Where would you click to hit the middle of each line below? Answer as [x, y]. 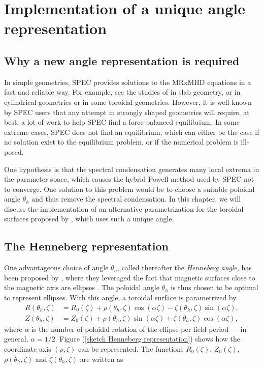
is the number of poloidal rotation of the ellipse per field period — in [139, 329]
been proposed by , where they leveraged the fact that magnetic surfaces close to [130, 277]
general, [16, 339]
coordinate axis [28, 348]
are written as [102, 359]
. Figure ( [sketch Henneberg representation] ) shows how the [148, 339]
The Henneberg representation [86, 246]
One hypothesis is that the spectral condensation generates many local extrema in [132, 169]
